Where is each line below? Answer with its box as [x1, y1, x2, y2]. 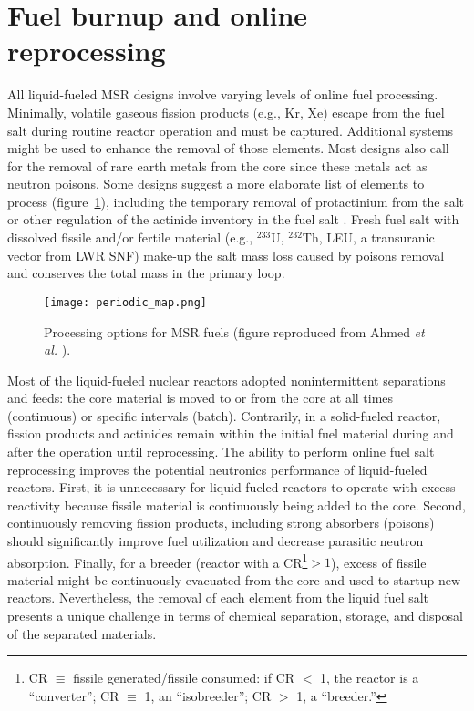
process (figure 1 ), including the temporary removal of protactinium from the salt [7, 191, 465, 211]
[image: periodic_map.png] [44, 295, 207, 309]
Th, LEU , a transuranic [302, 228, 435, 247]
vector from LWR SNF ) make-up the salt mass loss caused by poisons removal [7, 245, 445, 264]
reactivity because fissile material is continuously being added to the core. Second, [7, 495, 466, 514]
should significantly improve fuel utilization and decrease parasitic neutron [7, 531, 424, 551]
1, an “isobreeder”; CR [144, 685, 272, 705]
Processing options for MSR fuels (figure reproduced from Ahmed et [44, 322, 425, 341]
